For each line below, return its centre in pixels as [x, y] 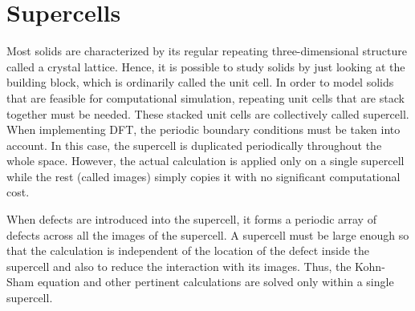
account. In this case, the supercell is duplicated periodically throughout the [194, 145]
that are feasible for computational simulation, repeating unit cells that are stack [205, 97]
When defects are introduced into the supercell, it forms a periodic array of [191, 219]
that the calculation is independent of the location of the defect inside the [188, 250]
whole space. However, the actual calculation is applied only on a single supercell [205, 161]
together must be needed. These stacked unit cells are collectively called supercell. [208, 113]
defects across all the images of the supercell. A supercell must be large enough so [208, 234]
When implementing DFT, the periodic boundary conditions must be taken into [203, 129]
